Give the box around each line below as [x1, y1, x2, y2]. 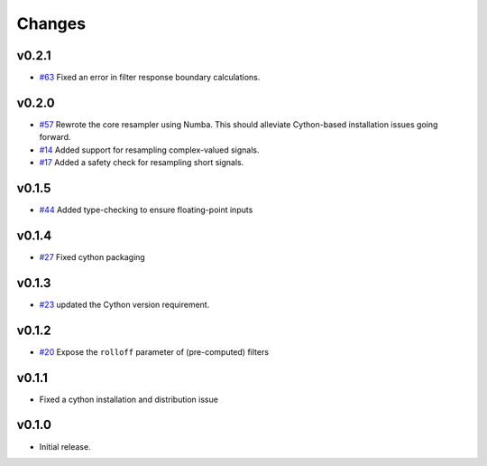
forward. [39, 132, 71, 143]
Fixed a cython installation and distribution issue [39, 394, 218, 405]
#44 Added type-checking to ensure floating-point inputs [39, 204, 253, 216]
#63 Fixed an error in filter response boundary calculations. [39, 72, 261, 83]
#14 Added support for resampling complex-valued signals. [39, 144, 261, 155]
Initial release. [39, 441, 91, 452]
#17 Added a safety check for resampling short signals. [39, 157, 244, 168]
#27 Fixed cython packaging [39, 251, 146, 262]
